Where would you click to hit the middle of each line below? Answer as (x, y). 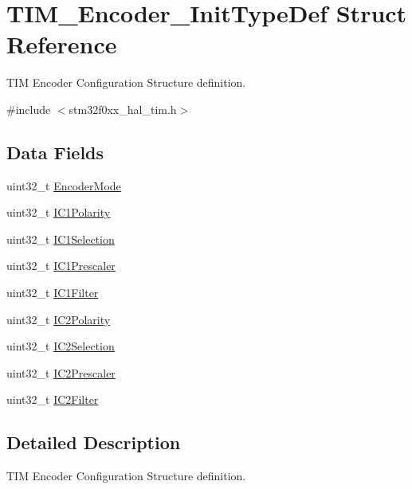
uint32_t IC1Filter (53, 293)
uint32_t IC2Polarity (59, 319)
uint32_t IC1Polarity (59, 212)
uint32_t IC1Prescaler (61, 266)
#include (29, 109)
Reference (62, 44)
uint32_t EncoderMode (64, 185)
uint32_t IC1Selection (61, 239)
